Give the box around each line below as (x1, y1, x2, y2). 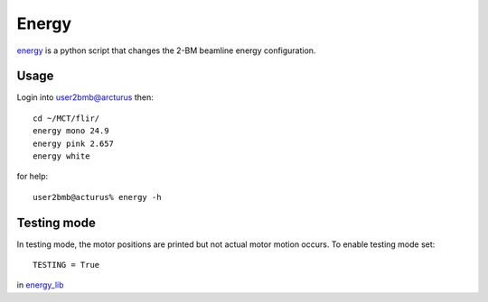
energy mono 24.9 (33, 126, 109, 136)
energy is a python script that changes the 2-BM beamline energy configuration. (16, 45, 316, 56)
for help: (16, 171, 49, 182)
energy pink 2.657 (33, 138, 115, 149)
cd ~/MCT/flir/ (33, 113, 100, 124)
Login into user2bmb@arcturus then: (16, 92, 154, 103)
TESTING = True (33, 260, 100, 270)
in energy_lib (16, 279, 64, 290)
